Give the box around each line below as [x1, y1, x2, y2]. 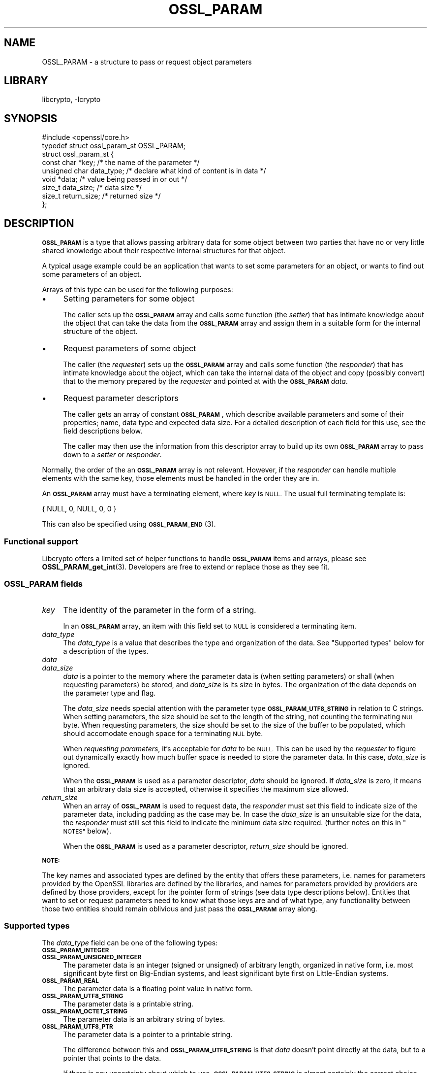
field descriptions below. [63, 427, 143, 436]
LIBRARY [4, 74, 48, 87]
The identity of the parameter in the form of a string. [63, 604, 256, 615]
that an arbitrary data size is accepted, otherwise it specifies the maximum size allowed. [63, 784, 349, 793]
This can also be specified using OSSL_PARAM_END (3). [42, 520, 216, 529]
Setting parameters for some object [63, 294, 195, 304]
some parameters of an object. [42, 270, 142, 279]
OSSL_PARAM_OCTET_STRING [42, 1008, 127, 1015]
